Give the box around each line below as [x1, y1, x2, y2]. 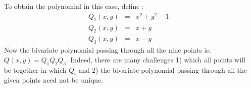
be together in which [4, 64, 67, 75]
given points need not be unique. [4, 75, 103, 85]
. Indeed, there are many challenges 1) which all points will [66, 54, 246, 64]
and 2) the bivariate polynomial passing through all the [78, 64, 247, 75]
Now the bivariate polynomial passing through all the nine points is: [4, 45, 211, 55]
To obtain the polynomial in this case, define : [4, 1, 144, 11]
